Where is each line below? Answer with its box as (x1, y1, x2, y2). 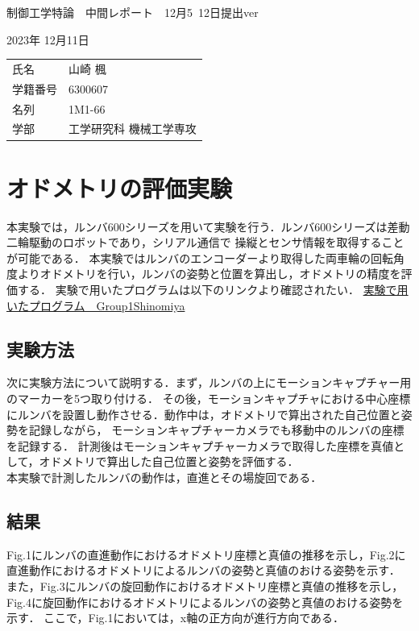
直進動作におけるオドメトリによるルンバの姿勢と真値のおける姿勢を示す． (6, 562, 400, 579)
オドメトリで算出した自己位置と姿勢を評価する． (39, 453, 299, 470)
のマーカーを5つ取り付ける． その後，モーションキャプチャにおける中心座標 (6, 390, 411, 407)
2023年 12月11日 (6, 31, 89, 48)
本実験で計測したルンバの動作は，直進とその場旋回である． (6, 469, 322, 486)
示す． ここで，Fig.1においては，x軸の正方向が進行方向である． (6, 609, 345, 626)
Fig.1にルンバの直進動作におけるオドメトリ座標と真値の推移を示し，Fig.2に (6, 546, 406, 563)
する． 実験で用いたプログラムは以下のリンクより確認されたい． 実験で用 (17, 281, 409, 298)
